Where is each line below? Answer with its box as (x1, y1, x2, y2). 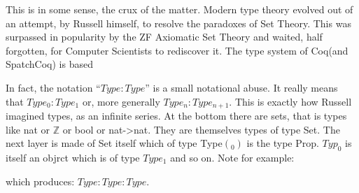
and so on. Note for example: (170, 150, 295, 164)
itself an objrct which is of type (6, 150, 140, 164)
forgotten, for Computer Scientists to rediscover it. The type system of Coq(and (6, 43, 349, 57)
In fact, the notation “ (6, 80, 101, 94)
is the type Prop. (246, 136, 319, 150)
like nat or (6, 122, 50, 136)
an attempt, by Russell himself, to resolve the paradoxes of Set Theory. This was (6, 15, 351, 30)
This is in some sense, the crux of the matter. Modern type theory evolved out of (6, 2, 353, 16)
